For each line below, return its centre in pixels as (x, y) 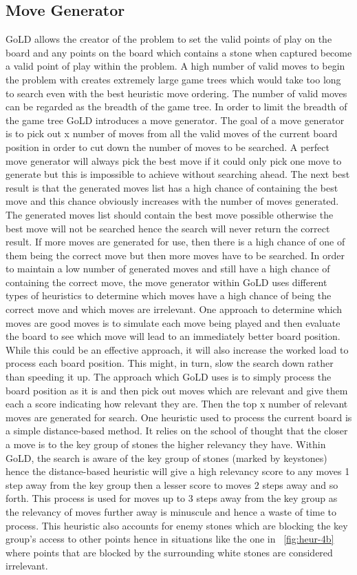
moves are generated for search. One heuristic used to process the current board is (179, 417)
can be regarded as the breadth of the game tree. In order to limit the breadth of (176, 107)
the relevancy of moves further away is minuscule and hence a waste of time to (171, 511)
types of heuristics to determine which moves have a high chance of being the (169, 295)
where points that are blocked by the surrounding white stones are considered (169, 552)
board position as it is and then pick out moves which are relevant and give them (177, 390)
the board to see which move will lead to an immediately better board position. (173, 336)
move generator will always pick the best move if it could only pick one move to (174, 160)
